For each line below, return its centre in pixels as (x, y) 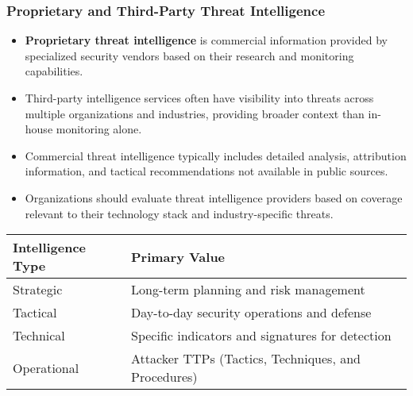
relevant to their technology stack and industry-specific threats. (179, 213)
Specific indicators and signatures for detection (261, 336)
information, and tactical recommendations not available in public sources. (206, 171)
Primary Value (178, 256)
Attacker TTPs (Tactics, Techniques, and (246, 359)
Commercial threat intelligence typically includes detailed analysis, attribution (216, 155)
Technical (39, 336)
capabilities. (54, 71)
